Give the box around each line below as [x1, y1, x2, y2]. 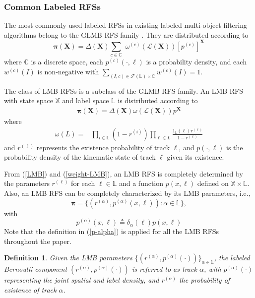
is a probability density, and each [146, 57, 247, 67]
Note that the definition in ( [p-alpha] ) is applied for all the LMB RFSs [4, 226, 219, 237]
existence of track [4, 284, 57, 295]
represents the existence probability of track [36, 142, 170, 152]
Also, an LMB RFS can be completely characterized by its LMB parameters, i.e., [4, 187, 251, 198]
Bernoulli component [4, 264, 67, 274]
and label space [62, 95, 109, 106]
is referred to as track [131, 264, 197, 274]
